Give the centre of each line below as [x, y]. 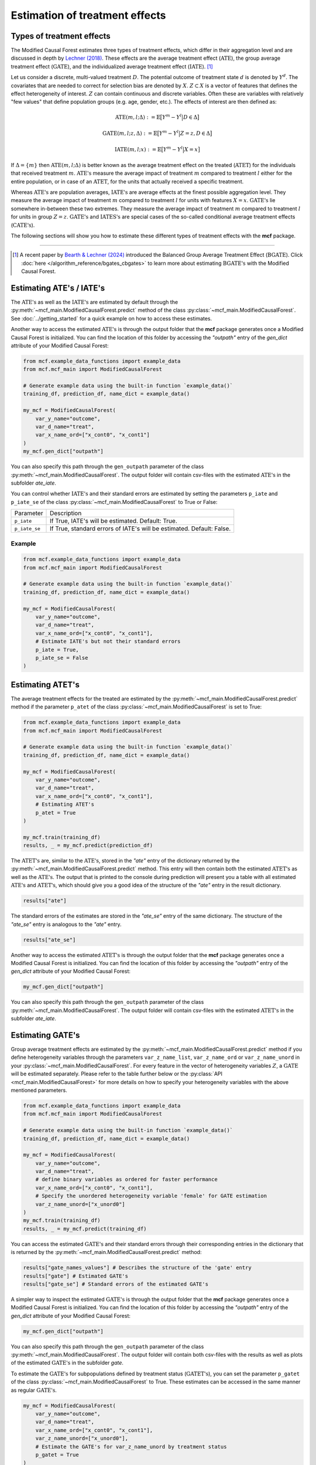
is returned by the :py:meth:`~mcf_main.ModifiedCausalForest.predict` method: [106, 1252]
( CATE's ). [23, 225]
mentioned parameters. [39, 1090]
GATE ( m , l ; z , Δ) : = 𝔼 [130, 133]
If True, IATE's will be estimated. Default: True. [114, 521]
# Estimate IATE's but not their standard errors [108, 641]
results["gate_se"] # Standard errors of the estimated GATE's [116, 1284]
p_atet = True [56, 812]
